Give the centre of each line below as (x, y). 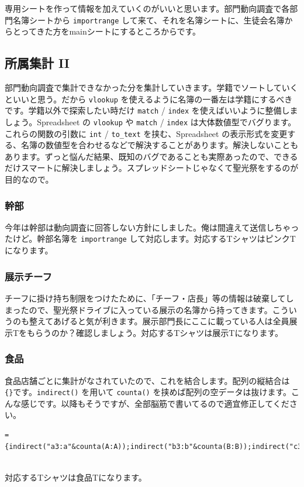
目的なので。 (29, 179)
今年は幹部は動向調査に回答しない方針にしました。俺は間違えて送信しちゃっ (152, 227)
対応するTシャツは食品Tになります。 (76, 477)
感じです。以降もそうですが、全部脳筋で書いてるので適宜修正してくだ (155, 403)
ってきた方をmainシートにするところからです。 (111, 31)
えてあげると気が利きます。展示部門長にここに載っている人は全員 (163, 321)
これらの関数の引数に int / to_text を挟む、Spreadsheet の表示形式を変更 (146, 133)
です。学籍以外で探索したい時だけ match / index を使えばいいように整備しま (151, 110)
